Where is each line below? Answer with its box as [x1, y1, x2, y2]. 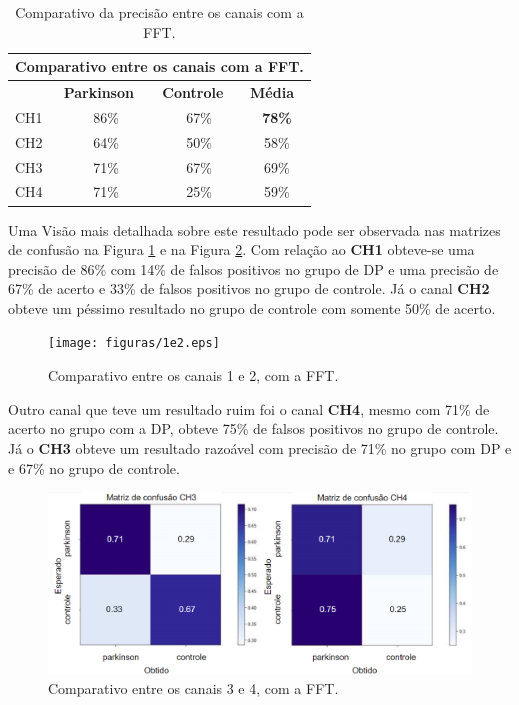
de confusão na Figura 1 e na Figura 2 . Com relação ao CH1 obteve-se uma [8, 239, 475, 260]
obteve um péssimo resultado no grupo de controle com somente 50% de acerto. [8, 297, 496, 318]
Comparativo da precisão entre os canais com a [15, 2, 304, 22]
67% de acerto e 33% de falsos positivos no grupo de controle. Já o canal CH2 [8, 278, 490, 299]
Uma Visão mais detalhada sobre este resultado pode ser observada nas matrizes [8, 219, 501, 240]
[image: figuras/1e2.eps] [48, 336, 220, 351]
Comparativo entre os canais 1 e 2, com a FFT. [48, 365, 339, 386]
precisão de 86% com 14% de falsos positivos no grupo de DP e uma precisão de [8, 258, 499, 279]
